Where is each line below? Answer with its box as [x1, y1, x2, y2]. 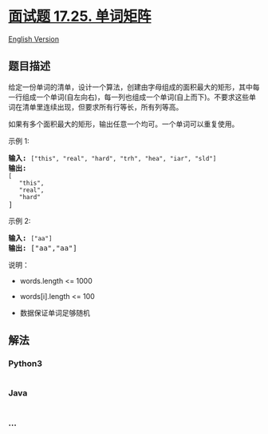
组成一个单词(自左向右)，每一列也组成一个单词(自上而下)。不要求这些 [22, 92, 250, 102]
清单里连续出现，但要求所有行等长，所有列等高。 [22, 102, 183, 112]
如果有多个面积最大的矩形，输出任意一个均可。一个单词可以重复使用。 [8, 119, 239, 129]
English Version [8, 34, 60, 44]
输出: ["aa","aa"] [8, 243, 77, 253]
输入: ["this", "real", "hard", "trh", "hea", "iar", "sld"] [8, 153, 217, 162]
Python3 [8, 358, 42, 369]
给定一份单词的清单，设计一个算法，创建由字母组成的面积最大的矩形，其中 [8, 82, 253, 92]
